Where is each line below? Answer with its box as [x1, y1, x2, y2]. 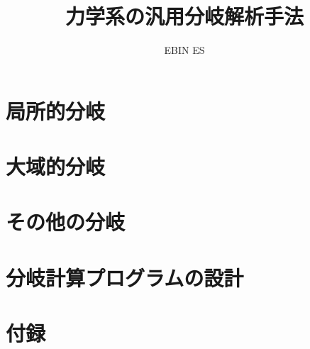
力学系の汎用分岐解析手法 [65, 1, 304, 31]
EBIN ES [164, 43, 205, 57]
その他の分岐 [6, 207, 126, 236]
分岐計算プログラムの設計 [6, 262, 244, 292]
